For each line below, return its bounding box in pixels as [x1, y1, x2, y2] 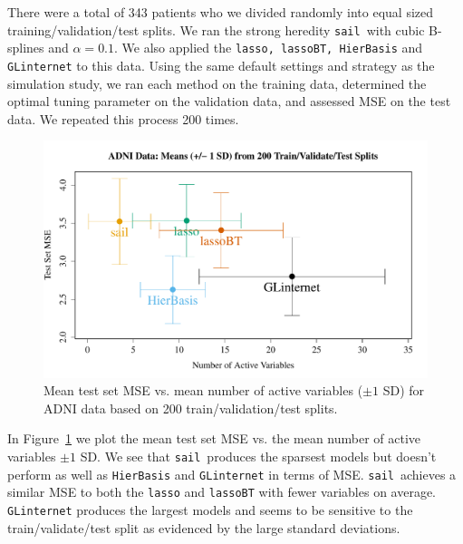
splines [7, 38, 44, 57]
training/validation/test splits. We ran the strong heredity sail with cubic [7, 20, 425, 39]
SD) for [382, 381, 425, 400]
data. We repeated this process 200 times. [7, 109, 239, 128]
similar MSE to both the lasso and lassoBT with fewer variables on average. [7, 482, 436, 501]
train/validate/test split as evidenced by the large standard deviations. [7, 518, 400, 537]
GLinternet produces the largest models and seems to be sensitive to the [7, 500, 413, 519]
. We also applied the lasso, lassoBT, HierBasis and [114, 38, 423, 57]
